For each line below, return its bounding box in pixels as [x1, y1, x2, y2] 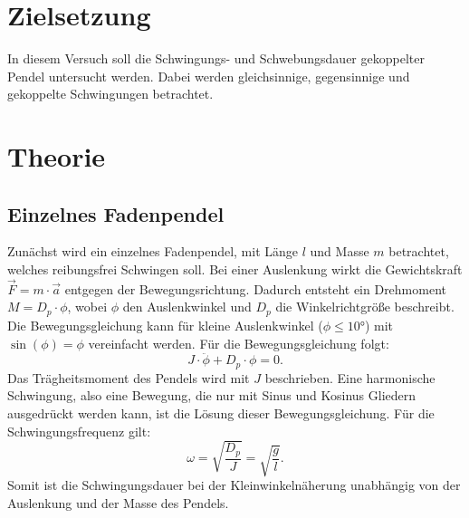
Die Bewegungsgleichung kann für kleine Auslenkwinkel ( [7, 315, 323, 334]
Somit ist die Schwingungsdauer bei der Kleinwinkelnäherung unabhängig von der [7, 475, 461, 494]
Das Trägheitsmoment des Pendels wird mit [7, 368, 250, 387]
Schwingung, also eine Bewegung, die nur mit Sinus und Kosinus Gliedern [7, 386, 416, 405]
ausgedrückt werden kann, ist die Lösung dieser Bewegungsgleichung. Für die [7, 403, 435, 422]
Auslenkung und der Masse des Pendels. [7, 493, 229, 512]
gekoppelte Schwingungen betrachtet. [7, 84, 214, 103]
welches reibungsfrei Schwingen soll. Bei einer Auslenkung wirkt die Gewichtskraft [7, 260, 463, 279]
